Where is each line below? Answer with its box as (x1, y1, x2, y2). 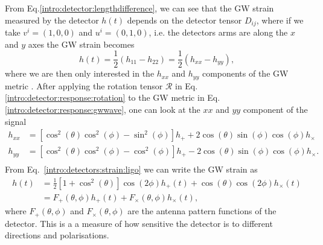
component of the (243, 103, 308, 115)
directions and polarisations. (5, 229, 109, 241)
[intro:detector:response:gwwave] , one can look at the (5, 103, 200, 115)
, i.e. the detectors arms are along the (149, 26, 288, 39)
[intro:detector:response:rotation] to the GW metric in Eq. (5, 91, 220, 104)
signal (5, 115, 27, 127)
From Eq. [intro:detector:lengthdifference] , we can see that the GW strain (5, 2, 274, 14)
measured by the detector (5, 13, 99, 26)
